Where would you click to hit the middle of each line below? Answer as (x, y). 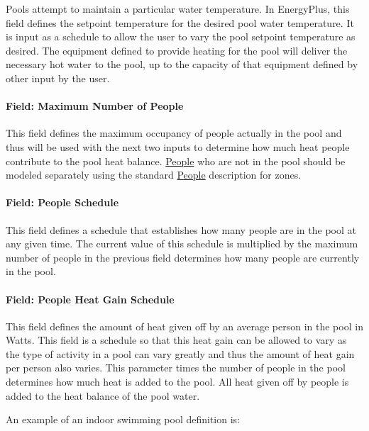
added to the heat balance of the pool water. (103, 395)
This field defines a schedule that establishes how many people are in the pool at (181, 229)
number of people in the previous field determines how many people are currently (183, 257)
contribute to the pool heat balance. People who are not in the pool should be (176, 161)
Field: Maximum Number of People (95, 106)
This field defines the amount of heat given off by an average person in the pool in (184, 326)
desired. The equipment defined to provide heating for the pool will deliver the (177, 50)
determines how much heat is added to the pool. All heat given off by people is (177, 382)
